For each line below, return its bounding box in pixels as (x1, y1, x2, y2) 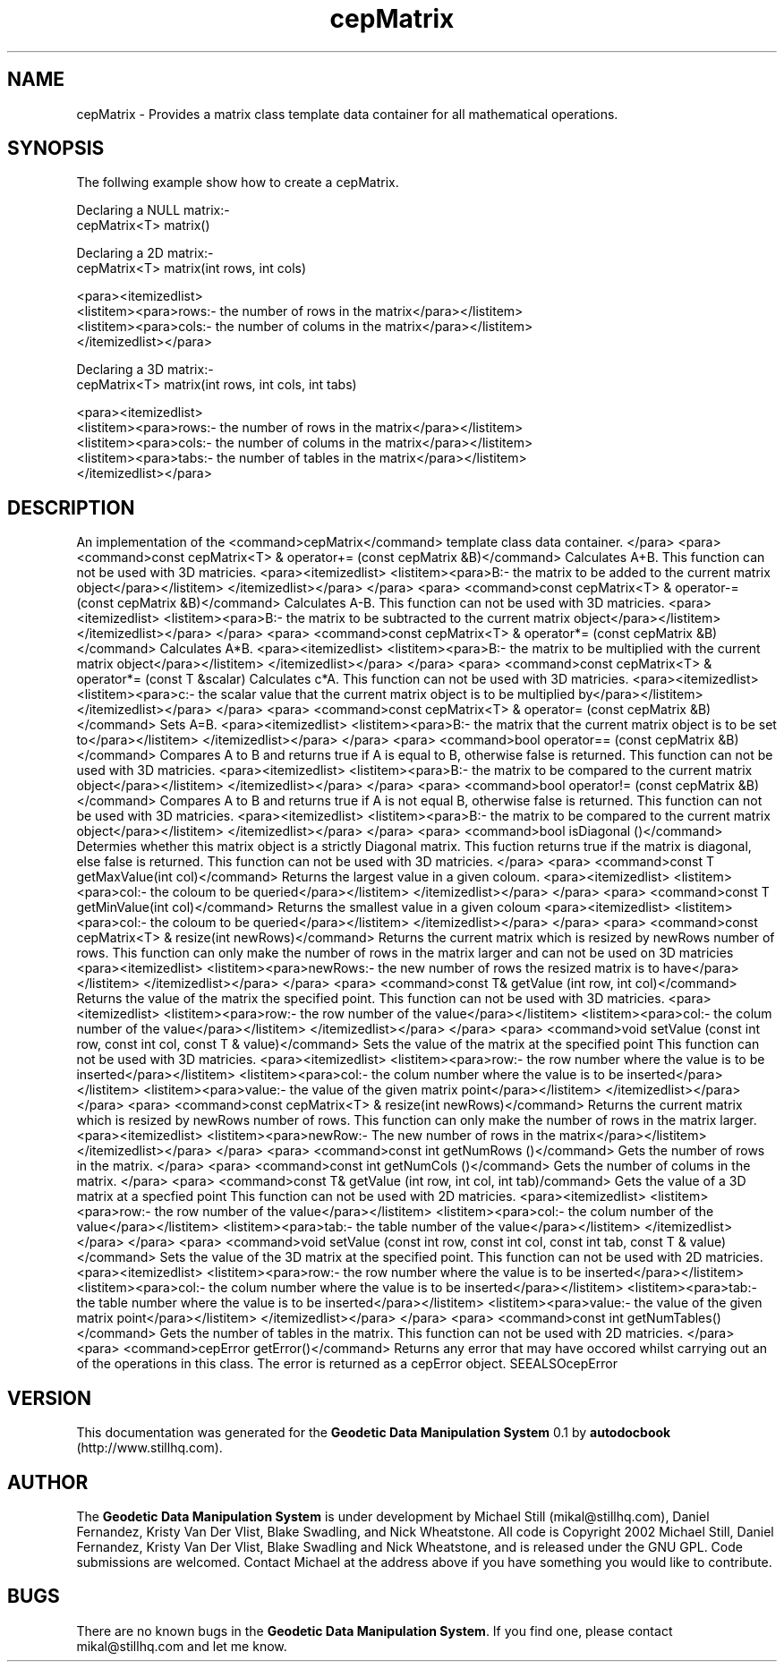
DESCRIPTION (7, 496, 135, 519)
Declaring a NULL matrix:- (76, 202, 230, 218)
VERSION (7, 1386, 92, 1409)
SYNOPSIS (7, 137, 105, 160)
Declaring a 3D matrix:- (76, 362, 214, 378)
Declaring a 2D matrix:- (76, 245, 214, 261)
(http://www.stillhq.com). (76, 1440, 223, 1456)
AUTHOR (7, 1470, 89, 1494)
